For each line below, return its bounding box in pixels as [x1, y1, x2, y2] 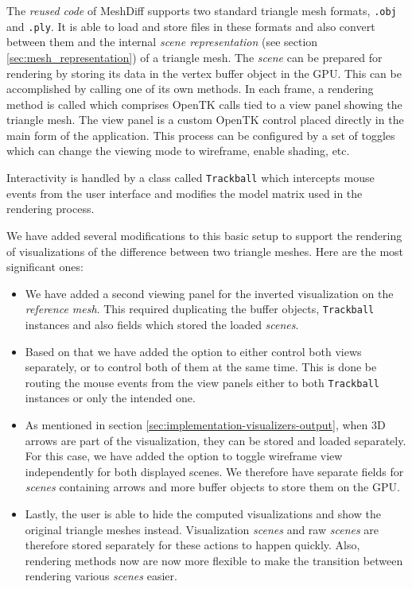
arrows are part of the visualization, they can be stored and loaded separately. [25, 432, 406, 448]
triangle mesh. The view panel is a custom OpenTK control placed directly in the [6, 111, 404, 128]
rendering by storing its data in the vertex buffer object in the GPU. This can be [6, 64, 402, 81]
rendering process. [6, 200, 95, 217]
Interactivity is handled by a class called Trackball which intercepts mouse [6, 169, 375, 186]
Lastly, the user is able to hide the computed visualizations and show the [25, 505, 381, 521]
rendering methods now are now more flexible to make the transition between [25, 552, 403, 568]
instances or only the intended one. [25, 389, 196, 406]
